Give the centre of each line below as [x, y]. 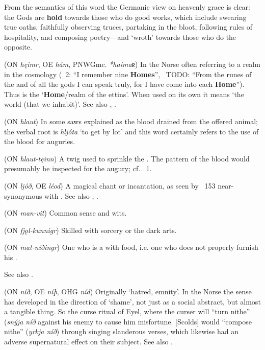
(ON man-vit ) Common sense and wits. [65, 213]
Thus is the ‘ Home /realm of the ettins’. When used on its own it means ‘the [124, 94]
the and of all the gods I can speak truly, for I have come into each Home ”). [124, 84]
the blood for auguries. [40, 141]
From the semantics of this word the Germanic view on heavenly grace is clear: [127, 7]
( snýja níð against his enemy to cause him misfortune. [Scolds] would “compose [128, 321]
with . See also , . [71, 195]
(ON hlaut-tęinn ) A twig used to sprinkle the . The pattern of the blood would [127, 158]
